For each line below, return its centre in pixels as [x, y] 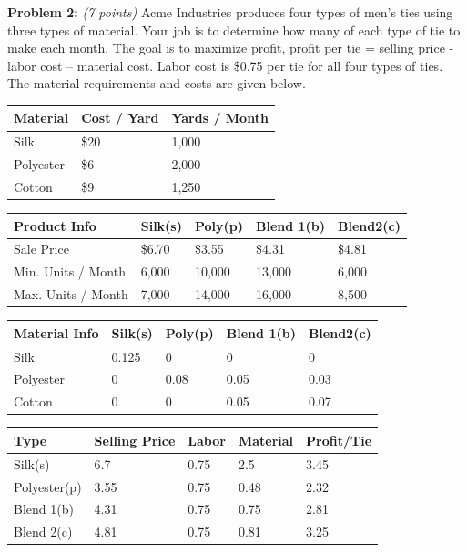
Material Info [56, 332]
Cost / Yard [120, 118]
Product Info [55, 225]
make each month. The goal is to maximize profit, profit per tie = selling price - [231, 48]
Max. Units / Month [71, 294]
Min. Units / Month [70, 271]
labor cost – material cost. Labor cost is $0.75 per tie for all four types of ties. [225, 65]
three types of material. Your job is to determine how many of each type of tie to [234, 30]
